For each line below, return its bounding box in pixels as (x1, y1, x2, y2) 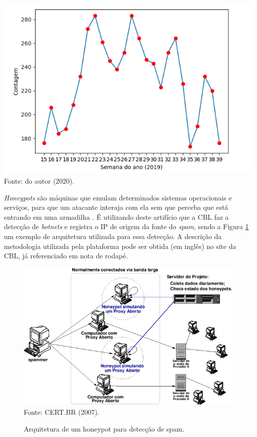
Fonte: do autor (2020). (4, 175, 75, 186)
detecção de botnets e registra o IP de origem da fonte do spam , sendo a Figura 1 (4, 221, 249, 232)
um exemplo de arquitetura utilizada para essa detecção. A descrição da (4, 231, 222, 241)
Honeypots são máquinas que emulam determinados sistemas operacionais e (4, 192, 232, 202)
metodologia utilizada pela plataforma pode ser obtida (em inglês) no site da (4, 241, 236, 251)
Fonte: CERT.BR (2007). (24, 406, 100, 417)
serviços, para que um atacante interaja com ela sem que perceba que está (4, 202, 228, 212)
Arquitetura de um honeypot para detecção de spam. (24, 423, 184, 434)
